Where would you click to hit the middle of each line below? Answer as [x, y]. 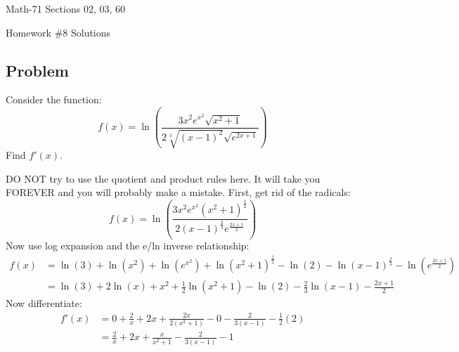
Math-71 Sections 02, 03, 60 [66, 8]
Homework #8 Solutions [58, 32]
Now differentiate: [44, 303]
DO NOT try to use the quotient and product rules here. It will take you [163, 178]
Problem [37, 70]
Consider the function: [54, 99]
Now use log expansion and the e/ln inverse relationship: [128, 246]
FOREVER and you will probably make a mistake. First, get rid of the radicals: [178, 192]
